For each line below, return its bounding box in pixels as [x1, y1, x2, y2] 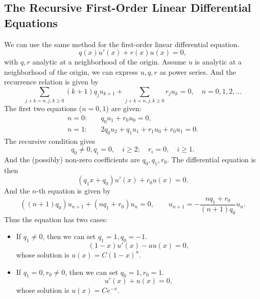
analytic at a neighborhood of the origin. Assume [32, 56, 186, 67]
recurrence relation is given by [4, 76, 99, 87]
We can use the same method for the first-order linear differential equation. [4, 38, 240, 49]
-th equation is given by [36, 185, 111, 196]
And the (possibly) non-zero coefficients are [4, 154, 140, 164]
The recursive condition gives [4, 135, 96, 146]
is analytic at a [195, 56, 242, 67]
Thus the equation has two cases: [4, 213, 108, 224]
